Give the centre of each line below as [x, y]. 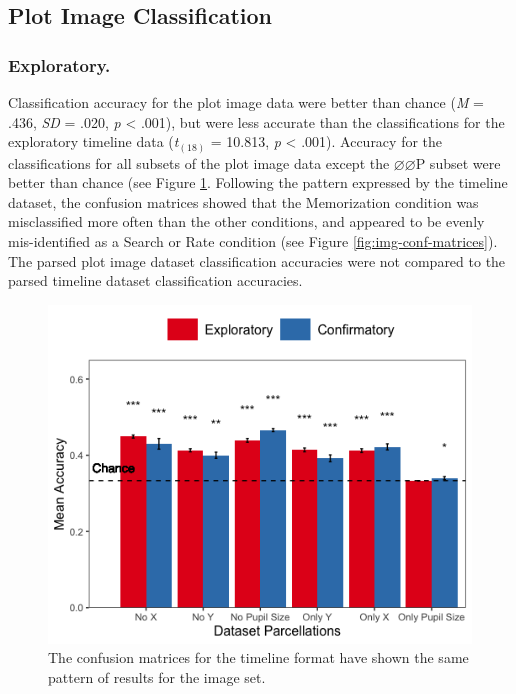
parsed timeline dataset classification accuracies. [155, 280]
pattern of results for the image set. [157, 677]
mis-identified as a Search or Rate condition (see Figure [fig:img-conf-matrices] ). [253, 241]
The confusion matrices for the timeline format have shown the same [258, 657]
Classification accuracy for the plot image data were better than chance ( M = [246, 102]
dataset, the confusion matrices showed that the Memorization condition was [243, 201]
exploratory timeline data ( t [93, 141]
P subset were [458, 162]
